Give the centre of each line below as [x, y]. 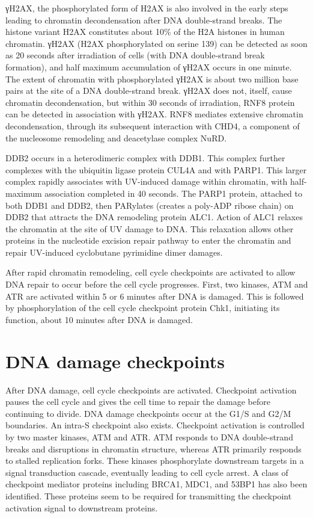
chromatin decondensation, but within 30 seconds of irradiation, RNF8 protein [150, 102]
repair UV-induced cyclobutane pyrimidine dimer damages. [114, 252]
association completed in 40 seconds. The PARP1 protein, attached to [174, 193]
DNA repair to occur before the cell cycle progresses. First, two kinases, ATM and [157, 284]
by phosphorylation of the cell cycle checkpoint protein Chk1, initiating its [143, 308]
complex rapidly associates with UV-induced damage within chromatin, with [147, 181]
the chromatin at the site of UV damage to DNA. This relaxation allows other [150, 228]
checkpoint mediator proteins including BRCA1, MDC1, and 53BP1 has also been [156, 484]
